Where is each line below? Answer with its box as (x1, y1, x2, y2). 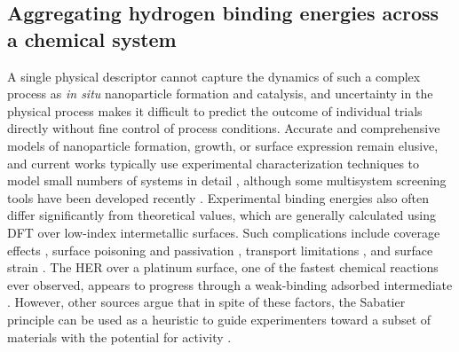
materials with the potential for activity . (7, 327, 232, 346)
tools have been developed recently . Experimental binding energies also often (7, 188, 430, 207)
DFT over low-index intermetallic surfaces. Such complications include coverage (7, 223, 440, 241)
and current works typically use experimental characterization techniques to (7, 153, 420, 172)
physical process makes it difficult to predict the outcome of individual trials (7, 101, 423, 120)
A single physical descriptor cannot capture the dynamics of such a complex (7, 66, 421, 85)
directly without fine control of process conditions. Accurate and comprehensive (7, 119, 440, 137)
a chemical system (7, 25, 177, 52)
